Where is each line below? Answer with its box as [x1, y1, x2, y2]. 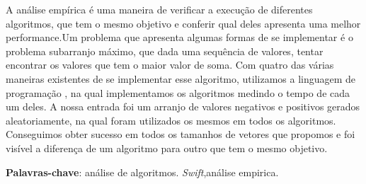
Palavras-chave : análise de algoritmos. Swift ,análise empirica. [6, 164, 279, 179]
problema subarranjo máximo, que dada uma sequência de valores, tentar [6, 43, 324, 58]
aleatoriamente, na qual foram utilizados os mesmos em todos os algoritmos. [6, 113, 336, 127]
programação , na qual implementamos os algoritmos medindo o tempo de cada [6, 85, 350, 100]
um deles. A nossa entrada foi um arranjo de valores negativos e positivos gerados [6, 99, 360, 114]
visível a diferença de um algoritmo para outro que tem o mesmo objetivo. [6, 140, 328, 155]
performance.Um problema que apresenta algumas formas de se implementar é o [6, 30, 353, 45]
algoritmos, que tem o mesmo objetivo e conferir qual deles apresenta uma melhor [6, 16, 361, 30]
